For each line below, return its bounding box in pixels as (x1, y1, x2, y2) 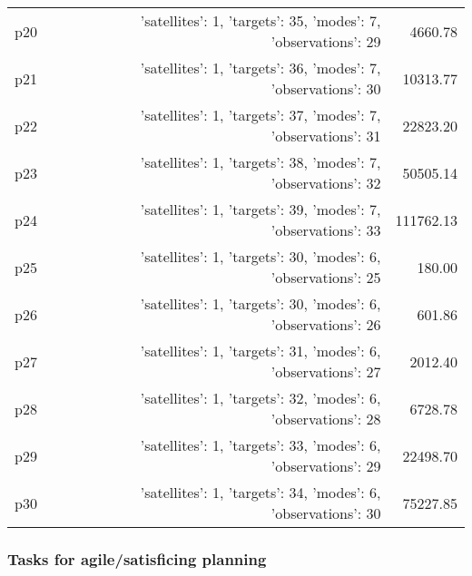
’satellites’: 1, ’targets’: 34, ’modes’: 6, (140, 482, 381, 503)
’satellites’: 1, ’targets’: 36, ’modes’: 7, (140, 57, 381, 78)
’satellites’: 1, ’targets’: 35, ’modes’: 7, (140, 10, 381, 31)
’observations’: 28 (270, 408, 381, 429)
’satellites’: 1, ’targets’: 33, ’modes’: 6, (140, 434, 381, 455)
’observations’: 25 (270, 267, 381, 288)
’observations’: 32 (270, 172, 381, 193)
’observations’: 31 (270, 125, 381, 146)
